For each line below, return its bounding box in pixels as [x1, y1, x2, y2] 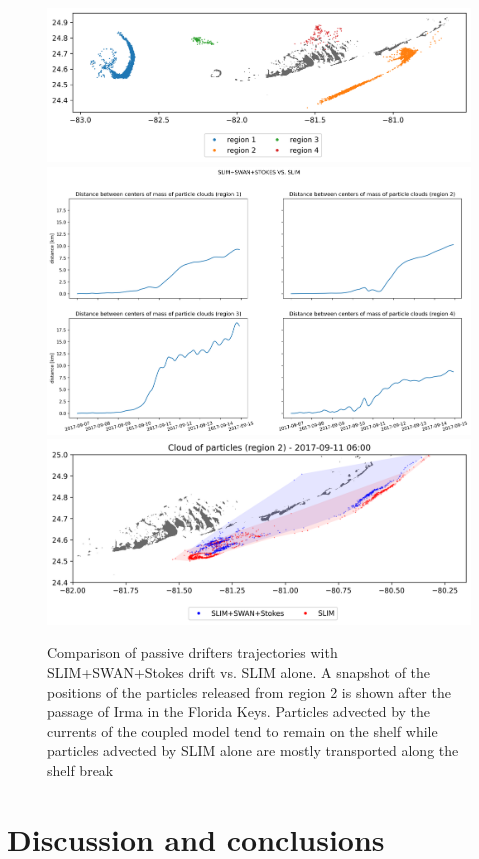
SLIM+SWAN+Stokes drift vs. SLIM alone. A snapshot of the [47, 662, 431, 683]
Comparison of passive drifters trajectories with [47, 642, 338, 663]
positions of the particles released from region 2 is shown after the [47, 681, 451, 702]
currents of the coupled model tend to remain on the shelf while [47, 720, 438, 741]
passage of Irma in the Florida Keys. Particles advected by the [47, 701, 431, 722]
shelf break [47, 760, 114, 781]
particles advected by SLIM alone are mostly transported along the [47, 740, 459, 761]
